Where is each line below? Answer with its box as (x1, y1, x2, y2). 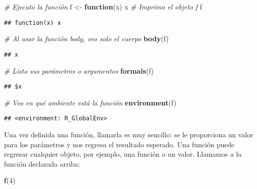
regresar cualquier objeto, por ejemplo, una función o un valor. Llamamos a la (4, 149, 242, 159)
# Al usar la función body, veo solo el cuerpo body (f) (4, 33, 169, 44)
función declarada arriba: (4, 158, 80, 169)
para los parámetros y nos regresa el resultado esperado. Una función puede (4, 139, 235, 149)
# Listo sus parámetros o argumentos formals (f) (4, 65, 154, 76)
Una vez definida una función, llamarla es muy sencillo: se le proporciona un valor (4, 129, 254, 139)
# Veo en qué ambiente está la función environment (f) (4, 97, 176, 107)
